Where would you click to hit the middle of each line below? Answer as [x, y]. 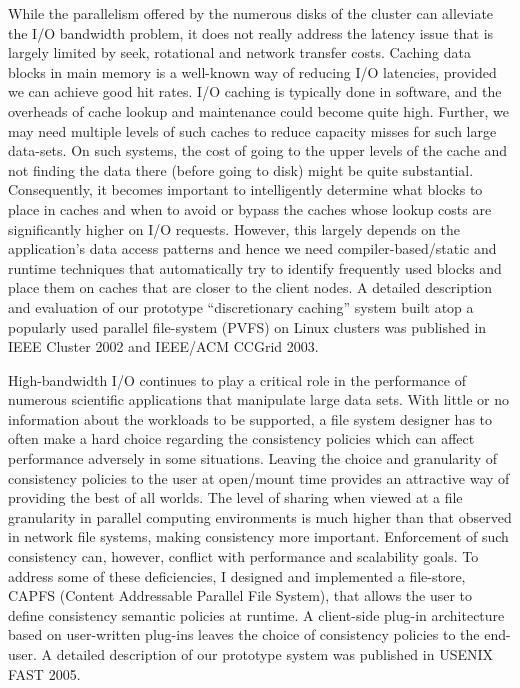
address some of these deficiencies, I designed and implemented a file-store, [237, 575]
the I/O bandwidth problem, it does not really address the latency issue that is [251, 32]
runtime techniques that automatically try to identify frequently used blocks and [255, 267]
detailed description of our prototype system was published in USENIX [275, 654]
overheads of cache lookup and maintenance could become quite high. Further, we [258, 110]
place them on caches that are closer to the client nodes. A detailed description [250, 287]
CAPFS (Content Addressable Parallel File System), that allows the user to [240, 595]
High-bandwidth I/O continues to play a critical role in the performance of [237, 379]
